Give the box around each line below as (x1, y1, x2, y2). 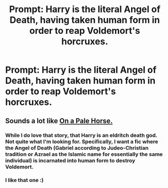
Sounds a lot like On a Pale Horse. (5, 116, 113, 125)
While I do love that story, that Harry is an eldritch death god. (5, 131, 157, 138)
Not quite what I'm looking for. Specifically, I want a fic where (5, 138, 158, 145)
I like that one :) (5, 177, 44, 184)
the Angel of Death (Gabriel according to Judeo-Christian (5, 144, 149, 151)
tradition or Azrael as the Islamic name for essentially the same (5, 151, 163, 158)
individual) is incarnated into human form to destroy (5, 157, 135, 164)
